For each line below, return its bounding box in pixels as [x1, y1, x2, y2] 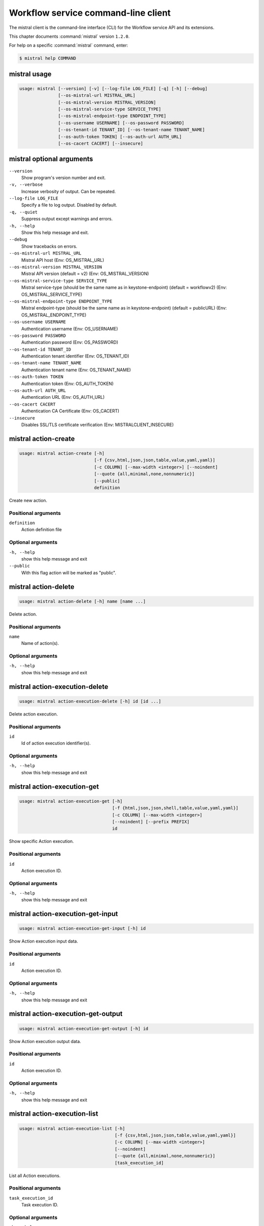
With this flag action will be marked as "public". [21, 569, 116, 576]
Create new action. [9, 497, 47, 503]
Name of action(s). [21, 640, 59, 646]
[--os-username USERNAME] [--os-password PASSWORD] [58, 120, 185, 126]
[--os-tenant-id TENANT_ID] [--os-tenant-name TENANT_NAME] [58, 127, 205, 132]
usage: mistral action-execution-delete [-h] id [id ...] [19, 698, 161, 704]
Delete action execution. [9, 711, 58, 717]
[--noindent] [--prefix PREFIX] [112, 819, 190, 825]
